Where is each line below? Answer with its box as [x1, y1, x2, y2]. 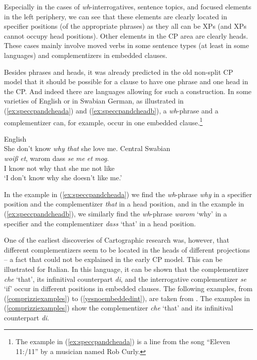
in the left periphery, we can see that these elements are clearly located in [4, 11, 227, 21]
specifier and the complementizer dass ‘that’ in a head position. [4, 218, 196, 228]
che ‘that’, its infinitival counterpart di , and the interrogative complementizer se [4, 273, 247, 284]
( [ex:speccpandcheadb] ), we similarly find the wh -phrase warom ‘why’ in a [4, 208, 227, 218]
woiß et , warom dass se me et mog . [4, 153, 109, 163]
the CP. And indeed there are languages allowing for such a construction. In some [4, 86, 252, 96]
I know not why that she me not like [4, 162, 115, 173]
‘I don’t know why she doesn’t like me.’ [4, 172, 122, 183]
